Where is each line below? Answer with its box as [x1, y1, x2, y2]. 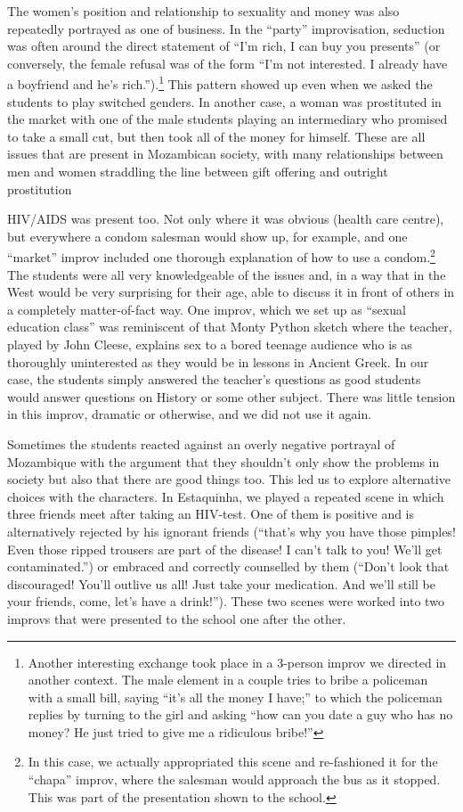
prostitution [7, 179, 72, 198]
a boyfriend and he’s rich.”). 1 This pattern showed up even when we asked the [7, 72, 433, 94]
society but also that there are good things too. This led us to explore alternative [7, 470, 451, 488]
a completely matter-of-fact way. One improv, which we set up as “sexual [7, 299, 406, 318]
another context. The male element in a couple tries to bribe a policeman [28, 670, 428, 689]
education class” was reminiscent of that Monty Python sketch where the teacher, [7, 317, 452, 336]
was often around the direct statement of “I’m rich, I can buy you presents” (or [7, 37, 441, 55]
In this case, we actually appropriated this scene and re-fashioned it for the [28, 752, 438, 771]
